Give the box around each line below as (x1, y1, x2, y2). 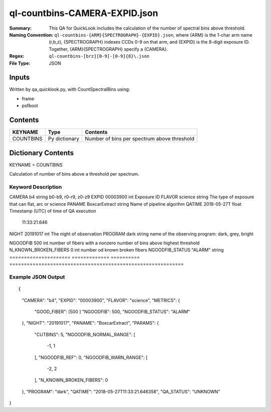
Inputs (9, 73, 30, 82)
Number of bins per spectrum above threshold (84, 135, 195, 143)
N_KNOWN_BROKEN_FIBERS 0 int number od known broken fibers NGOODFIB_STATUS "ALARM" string (9, 247, 224, 253)
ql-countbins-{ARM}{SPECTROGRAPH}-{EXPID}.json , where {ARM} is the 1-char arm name (54, 32, 253, 38)
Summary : (9, 25, 32, 31)
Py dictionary (48, 135, 80, 143)
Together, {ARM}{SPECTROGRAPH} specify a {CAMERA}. (49, 46, 168, 52)
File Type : (9, 60, 31, 66)
